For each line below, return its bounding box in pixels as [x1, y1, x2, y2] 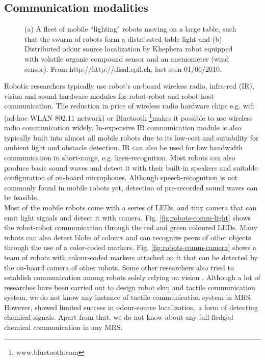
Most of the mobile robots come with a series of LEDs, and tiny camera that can [4, 202, 257, 212]
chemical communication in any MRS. [4, 322, 123, 333]
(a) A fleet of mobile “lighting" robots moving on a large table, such [24, 23, 236, 34]
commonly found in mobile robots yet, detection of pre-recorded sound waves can [4, 182, 258, 192]
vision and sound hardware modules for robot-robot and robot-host [4, 90, 214, 101]
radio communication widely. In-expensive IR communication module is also [4, 122, 242, 133]
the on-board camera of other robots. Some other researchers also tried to [4, 262, 234, 272]
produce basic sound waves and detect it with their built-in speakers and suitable [4, 162, 258, 173]
